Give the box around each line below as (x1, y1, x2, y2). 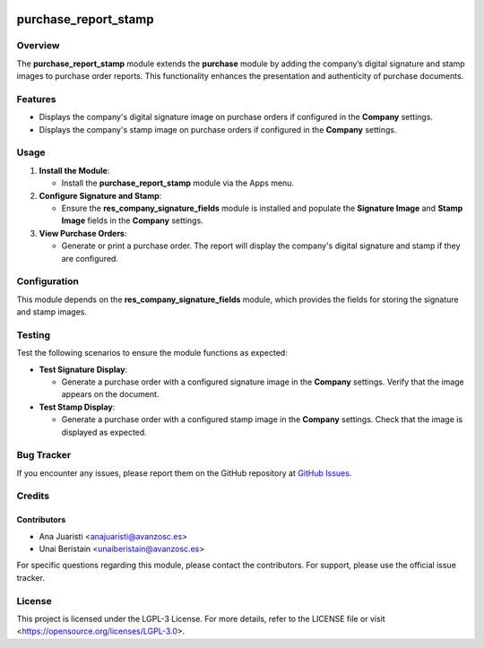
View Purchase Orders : (39, 228, 127, 238)
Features (16, 92, 56, 105)
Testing (16, 328, 51, 341)
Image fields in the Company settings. (61, 215, 203, 226)
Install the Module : (39, 165, 110, 176)
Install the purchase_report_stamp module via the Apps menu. (61, 177, 295, 188)
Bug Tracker (16, 449, 72, 462)
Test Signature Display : (39, 364, 128, 375)
